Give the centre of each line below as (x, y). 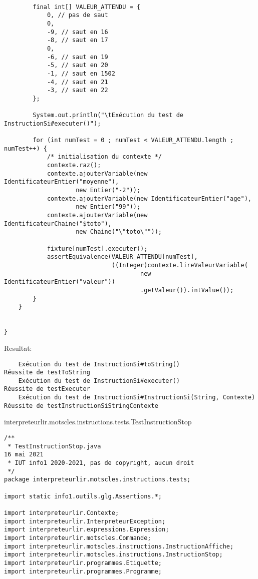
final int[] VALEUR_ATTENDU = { (87, 7)
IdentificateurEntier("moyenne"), (62, 182)
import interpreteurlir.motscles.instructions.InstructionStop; (113, 555)
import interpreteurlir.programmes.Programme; (83, 571)
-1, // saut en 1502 (81, 73)
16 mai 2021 (24, 455)
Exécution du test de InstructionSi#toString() (99, 364)
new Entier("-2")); (108, 190)
